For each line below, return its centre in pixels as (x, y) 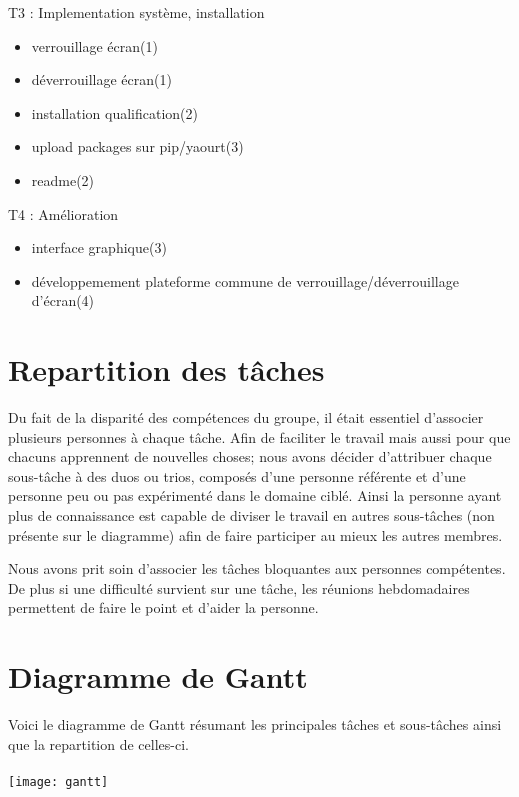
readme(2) (63, 179)
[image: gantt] (58, 781)
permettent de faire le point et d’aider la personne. (163, 607)
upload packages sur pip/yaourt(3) (137, 146)
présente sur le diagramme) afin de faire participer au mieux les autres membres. (255, 534)
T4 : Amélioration (63, 213)
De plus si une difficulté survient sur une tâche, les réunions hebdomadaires (239, 587)
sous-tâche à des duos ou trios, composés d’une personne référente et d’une (237, 475)
